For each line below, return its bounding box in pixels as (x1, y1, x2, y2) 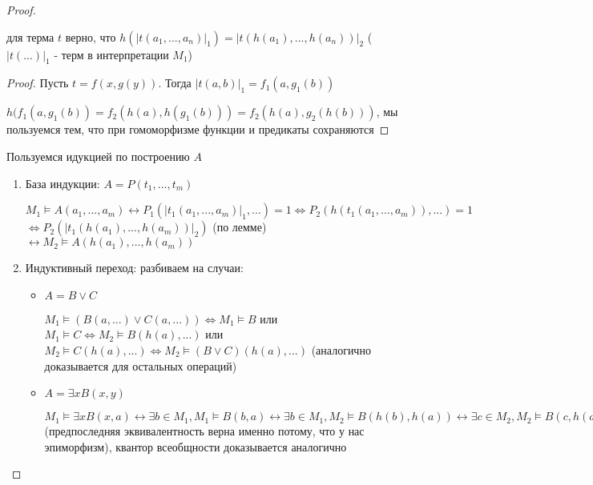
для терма (6, 28, 54, 45)
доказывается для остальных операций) (44, 357, 237, 374)
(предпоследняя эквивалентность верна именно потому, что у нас (44, 423, 365, 439)
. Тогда (158, 74, 192, 91)
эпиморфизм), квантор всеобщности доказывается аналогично (44, 438, 347, 455)
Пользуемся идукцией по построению (6, 147, 190, 164)
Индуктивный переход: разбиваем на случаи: (25, 259, 244, 276)
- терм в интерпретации (54, 46, 169, 62)
